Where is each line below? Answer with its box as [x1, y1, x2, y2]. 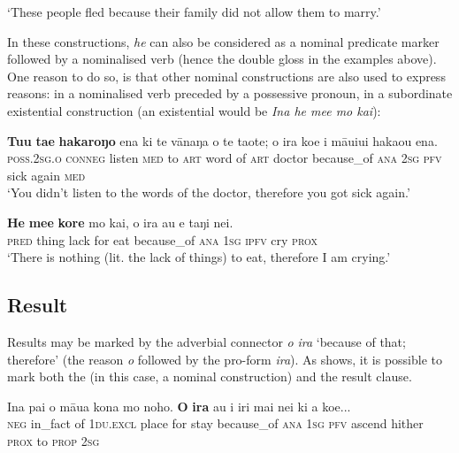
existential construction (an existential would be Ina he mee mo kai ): [7, 101, 381, 119]
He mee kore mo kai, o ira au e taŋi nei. [7, 212, 233, 231]
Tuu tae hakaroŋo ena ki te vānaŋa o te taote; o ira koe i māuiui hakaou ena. [7, 131, 438, 150]
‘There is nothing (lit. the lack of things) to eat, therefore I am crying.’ [7, 248, 391, 266]
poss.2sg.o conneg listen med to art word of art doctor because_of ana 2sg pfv [7, 149, 442, 167]
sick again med [7, 165, 86, 184]
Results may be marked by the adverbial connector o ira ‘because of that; [7, 332, 406, 350]
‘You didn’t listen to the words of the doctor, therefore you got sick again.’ [7, 183, 410, 202]
